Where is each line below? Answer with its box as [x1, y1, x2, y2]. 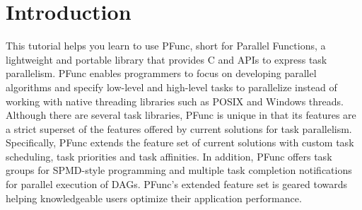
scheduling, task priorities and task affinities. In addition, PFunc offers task [6, 148, 332, 163]
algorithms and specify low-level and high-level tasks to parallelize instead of [6, 79, 337, 94]
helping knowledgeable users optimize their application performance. [6, 190, 302, 205]
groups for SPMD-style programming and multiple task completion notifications [6, 163, 352, 177]
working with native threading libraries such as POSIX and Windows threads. [6, 93, 344, 108]
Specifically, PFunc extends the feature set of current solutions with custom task [6, 135, 354, 150]
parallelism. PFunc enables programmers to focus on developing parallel [6, 66, 317, 81]
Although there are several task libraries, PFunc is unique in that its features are [6, 107, 356, 122]
